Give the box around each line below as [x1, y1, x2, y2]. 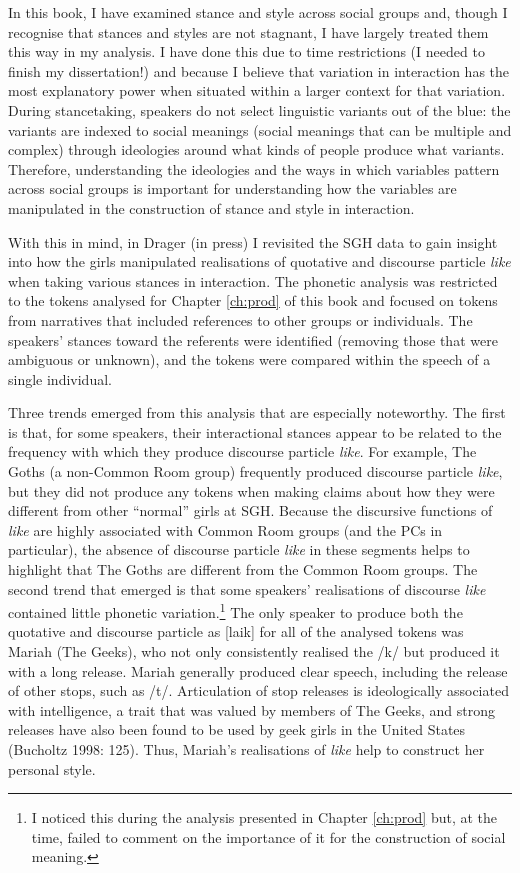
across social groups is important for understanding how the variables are [8, 178, 457, 199]
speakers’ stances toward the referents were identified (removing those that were [8, 329, 498, 350]
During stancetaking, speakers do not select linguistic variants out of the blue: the [8, 99, 511, 120]
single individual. [8, 368, 112, 389]
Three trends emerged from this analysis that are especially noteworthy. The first [8, 402, 506, 423]
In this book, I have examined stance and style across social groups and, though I [8, 2, 508, 22]
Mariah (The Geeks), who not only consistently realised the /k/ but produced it [8, 641, 500, 662]
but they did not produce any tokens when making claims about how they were [8, 480, 495, 501]
